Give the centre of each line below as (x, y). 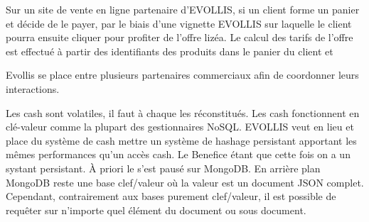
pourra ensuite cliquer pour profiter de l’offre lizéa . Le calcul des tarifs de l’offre (180, 37)
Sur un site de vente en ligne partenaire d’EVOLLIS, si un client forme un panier (183, 9)
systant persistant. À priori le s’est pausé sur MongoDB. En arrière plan (163, 168)
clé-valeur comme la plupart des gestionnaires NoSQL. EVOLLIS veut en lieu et (180, 127)
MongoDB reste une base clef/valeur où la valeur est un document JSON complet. (185, 182)
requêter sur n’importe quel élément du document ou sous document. (156, 210)
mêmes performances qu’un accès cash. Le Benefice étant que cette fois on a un (178, 154)
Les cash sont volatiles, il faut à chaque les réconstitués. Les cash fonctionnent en (183, 112)
